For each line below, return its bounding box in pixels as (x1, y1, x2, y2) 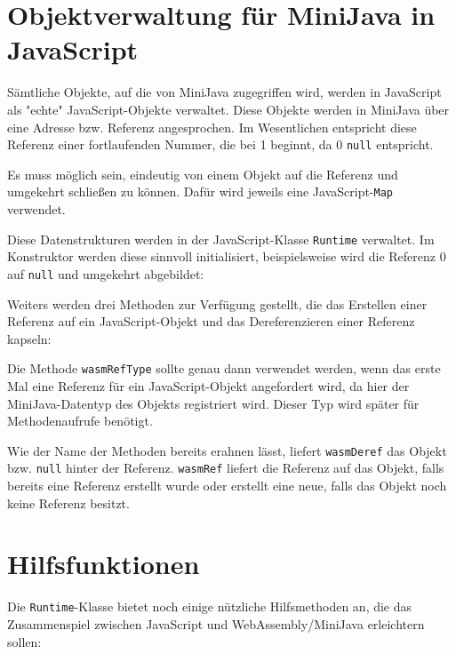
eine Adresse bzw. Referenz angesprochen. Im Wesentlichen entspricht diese (7, 117, 417, 136)
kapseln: (7, 329, 52, 347)
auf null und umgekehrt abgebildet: (7, 264, 204, 283)
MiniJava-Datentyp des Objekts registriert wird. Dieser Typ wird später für (7, 394, 420, 412)
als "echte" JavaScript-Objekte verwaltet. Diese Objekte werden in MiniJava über (7, 100, 450, 118)
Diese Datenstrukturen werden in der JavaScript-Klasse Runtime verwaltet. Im (7, 229, 435, 248)
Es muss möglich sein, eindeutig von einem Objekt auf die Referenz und (7, 164, 398, 183)
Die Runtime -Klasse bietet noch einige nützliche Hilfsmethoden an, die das (7, 597, 412, 616)
